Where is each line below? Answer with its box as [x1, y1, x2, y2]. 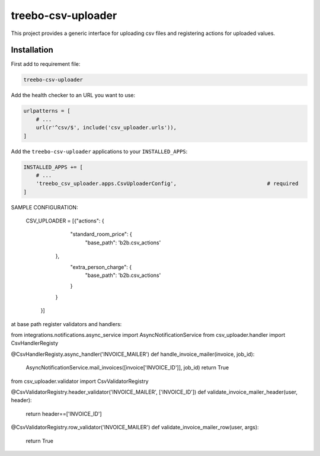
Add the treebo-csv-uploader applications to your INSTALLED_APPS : [11, 148, 188, 155]
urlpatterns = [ [23, 107, 71, 114]
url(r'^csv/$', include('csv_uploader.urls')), [36, 125, 177, 131]
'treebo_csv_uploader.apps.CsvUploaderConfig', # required [36, 180, 299, 187]
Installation [11, 45, 53, 55]
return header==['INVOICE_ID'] [25, 410, 102, 417]
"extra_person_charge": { [70, 263, 132, 270]
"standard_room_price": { [70, 231, 133, 238]
